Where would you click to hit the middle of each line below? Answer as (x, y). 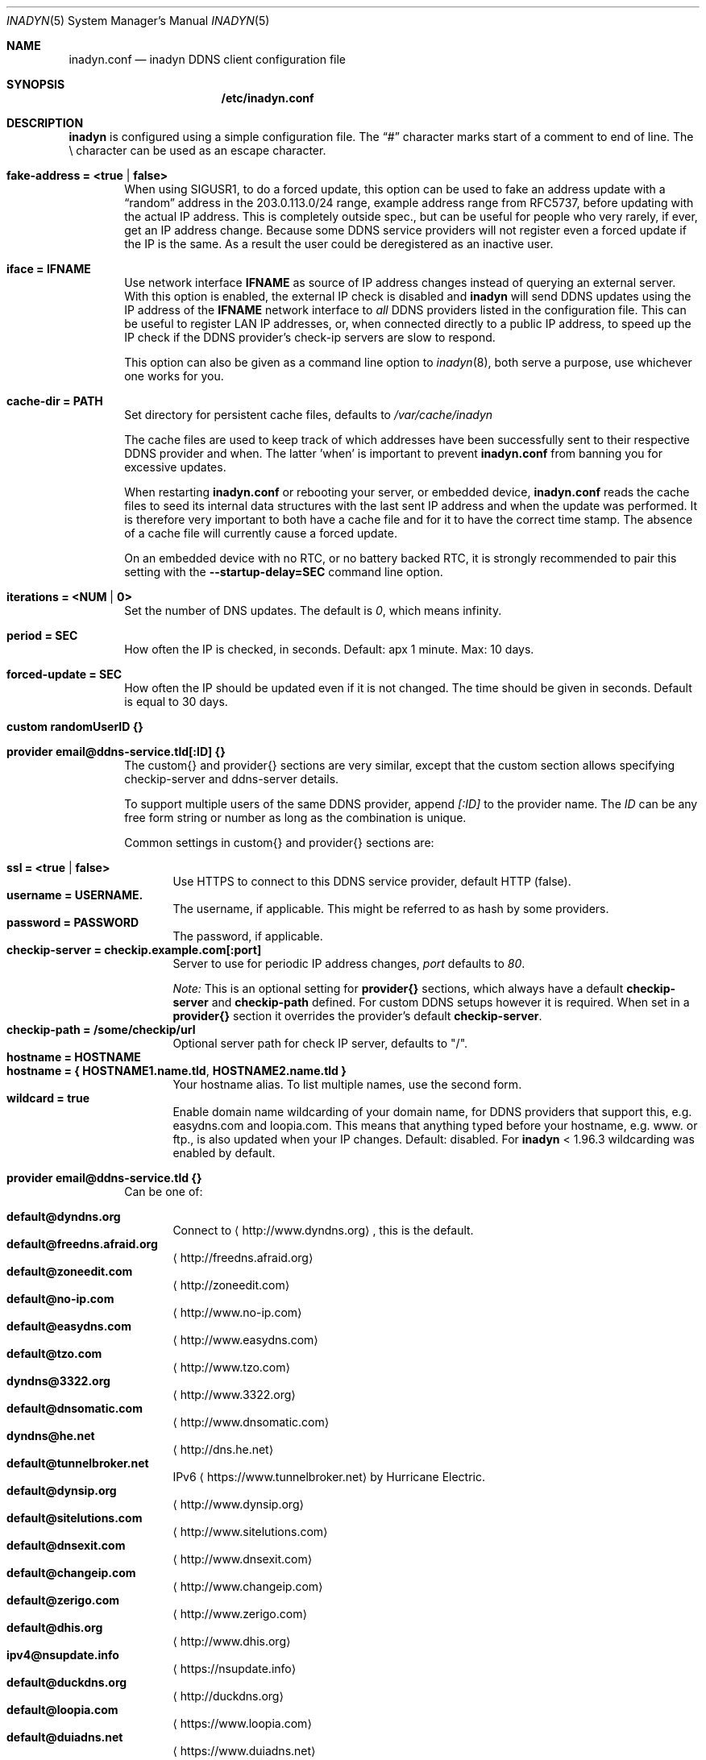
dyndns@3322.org (58, 1381)
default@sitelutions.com (75, 1518)
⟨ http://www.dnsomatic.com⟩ (251, 1422)
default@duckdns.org (67, 1682)
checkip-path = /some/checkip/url (101, 1029)
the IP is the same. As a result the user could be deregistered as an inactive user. (339, 244)
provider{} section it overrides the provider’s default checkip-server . (357, 1016)
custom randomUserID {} (75, 726)
